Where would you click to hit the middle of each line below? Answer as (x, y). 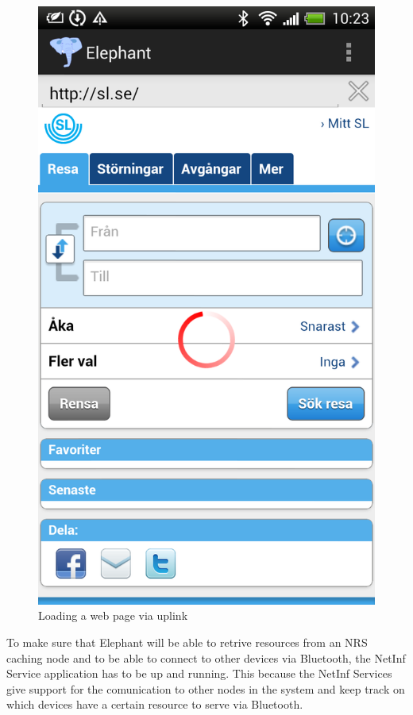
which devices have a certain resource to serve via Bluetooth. (155, 704)
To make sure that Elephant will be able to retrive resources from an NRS (187, 642)
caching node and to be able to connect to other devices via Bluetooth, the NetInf (206, 657)
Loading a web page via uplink (113, 615)
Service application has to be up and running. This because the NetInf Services (199, 673)
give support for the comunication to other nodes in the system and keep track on (206, 688)
